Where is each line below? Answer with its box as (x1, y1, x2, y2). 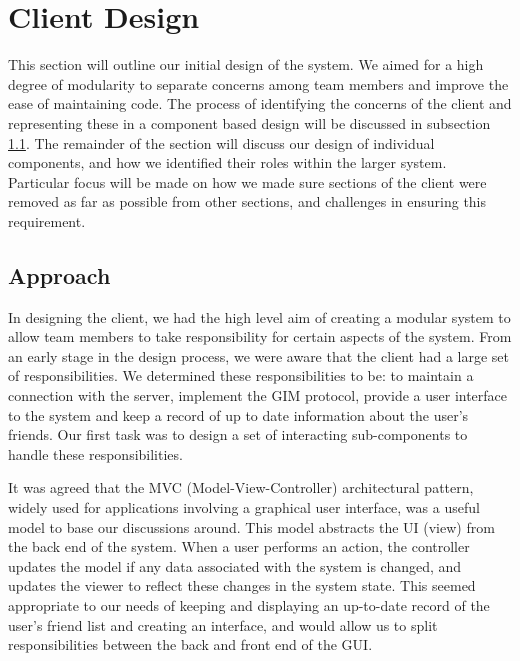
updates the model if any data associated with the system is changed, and (8, 555, 462, 576)
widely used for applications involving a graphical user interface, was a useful (8, 497, 480, 518)
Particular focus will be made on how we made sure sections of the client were (8, 171, 487, 192)
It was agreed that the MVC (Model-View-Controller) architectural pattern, (8, 477, 474, 498)
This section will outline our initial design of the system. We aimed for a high (8, 54, 484, 75)
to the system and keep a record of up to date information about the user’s (8, 404, 469, 425)
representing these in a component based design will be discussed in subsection (8, 112, 491, 133)
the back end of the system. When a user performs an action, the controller (8, 536, 470, 557)
